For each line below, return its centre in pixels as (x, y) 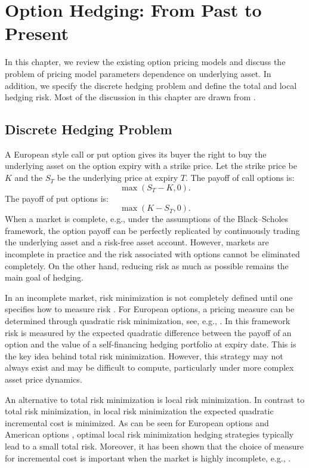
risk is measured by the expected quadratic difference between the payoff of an (148, 332)
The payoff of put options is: (57, 198)
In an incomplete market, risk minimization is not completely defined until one (149, 297)
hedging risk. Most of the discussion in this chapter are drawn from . (130, 97)
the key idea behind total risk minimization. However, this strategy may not (144, 355)
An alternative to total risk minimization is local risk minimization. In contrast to (155, 399)
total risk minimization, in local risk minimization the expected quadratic (139, 411)
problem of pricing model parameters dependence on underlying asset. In (138, 73)
